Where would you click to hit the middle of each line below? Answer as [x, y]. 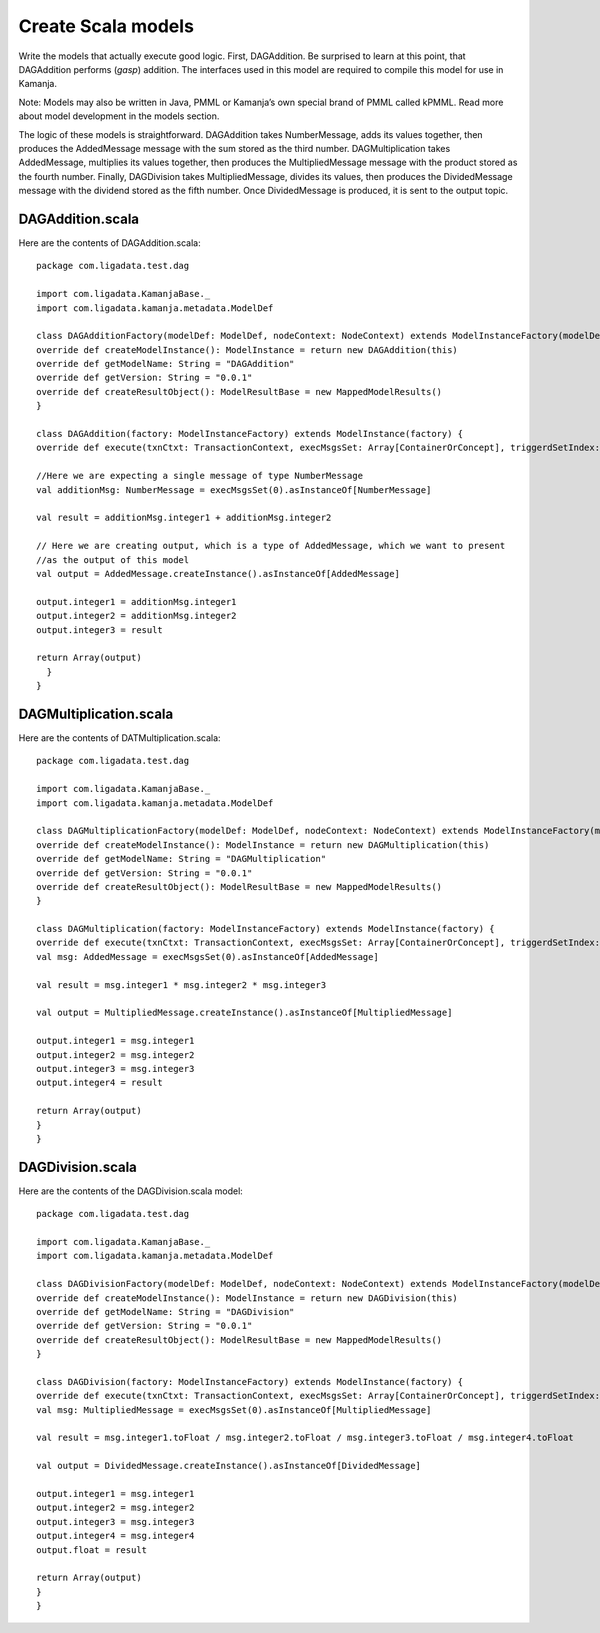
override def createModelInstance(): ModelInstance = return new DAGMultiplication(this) [263, 844]
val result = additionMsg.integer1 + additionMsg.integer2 [184, 518]
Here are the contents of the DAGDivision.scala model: [131, 1191]
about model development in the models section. [119, 116]
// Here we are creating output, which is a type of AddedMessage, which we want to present [271, 546]
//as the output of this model [113, 559]
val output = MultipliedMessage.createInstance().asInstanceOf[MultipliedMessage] [244, 1013]
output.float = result [92, 1549]
